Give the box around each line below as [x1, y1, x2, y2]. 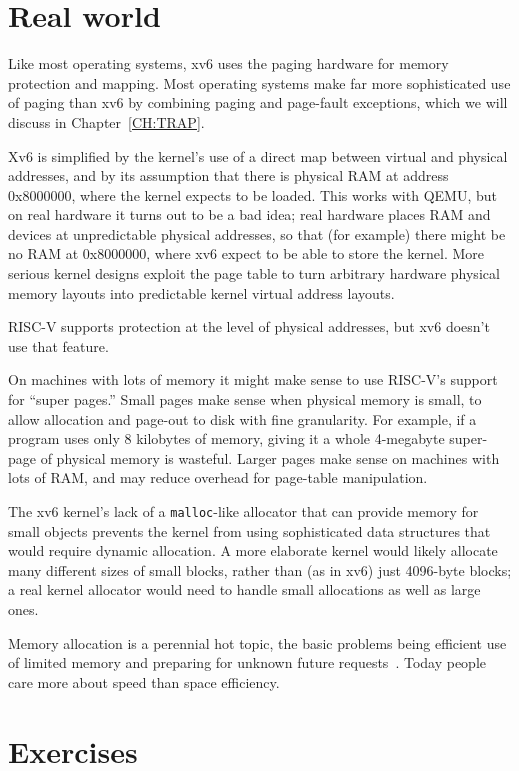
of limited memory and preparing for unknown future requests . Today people [8, 652, 487, 673]
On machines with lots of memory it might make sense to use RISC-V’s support [8, 369, 498, 390]
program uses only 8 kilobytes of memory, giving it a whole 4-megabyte [8, 428, 445, 449]
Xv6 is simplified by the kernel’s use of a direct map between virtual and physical [8, 145, 508, 166]
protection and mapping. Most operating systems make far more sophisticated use [8, 72, 511, 93]
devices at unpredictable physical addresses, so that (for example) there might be [8, 223, 506, 244]
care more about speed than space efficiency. [8, 671, 280, 692]
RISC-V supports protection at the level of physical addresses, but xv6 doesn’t [8, 316, 490, 337]
